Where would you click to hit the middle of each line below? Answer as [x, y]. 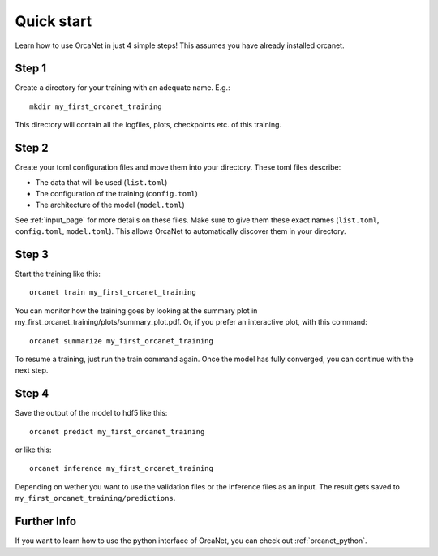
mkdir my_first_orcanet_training [96, 106]
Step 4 [32, 394]
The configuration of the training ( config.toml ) [117, 193]
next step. [32, 370]
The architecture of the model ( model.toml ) [110, 205]
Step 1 [31, 69]
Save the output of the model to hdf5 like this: [91, 413]
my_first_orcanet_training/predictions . [95, 498]
